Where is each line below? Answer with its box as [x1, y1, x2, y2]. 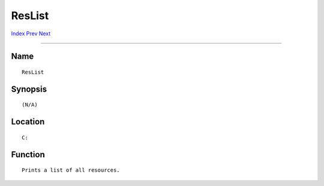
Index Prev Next [11, 30, 51, 37]
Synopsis [11, 84, 47, 94]
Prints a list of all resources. [22, 167, 120, 173]
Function [11, 150, 45, 160]
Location [11, 117, 45, 127]
